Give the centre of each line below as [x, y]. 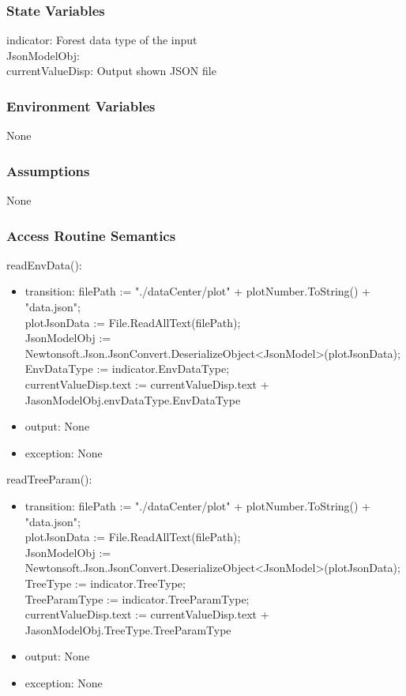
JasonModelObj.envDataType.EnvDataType [133, 399]
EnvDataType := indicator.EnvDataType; [127, 369]
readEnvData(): [44, 264]
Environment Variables [81, 105]
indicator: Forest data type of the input [102, 40]
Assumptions [48, 170]
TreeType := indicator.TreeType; [105, 583]
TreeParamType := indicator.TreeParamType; [137, 598]
